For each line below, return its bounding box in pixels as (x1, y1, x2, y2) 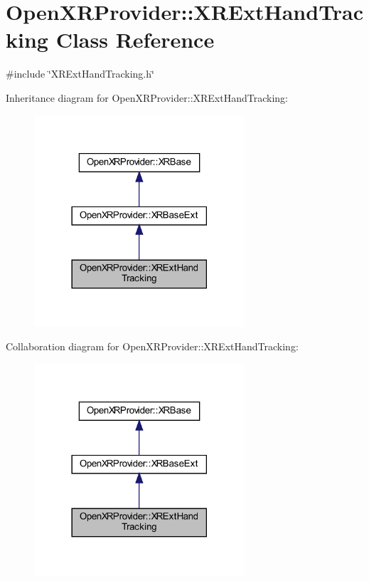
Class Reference (55, 25, 215, 54)
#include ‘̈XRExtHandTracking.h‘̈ (6, 66, 154, 81)
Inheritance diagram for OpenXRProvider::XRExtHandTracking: (6, 90, 288, 105)
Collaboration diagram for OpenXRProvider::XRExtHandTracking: (6, 339, 299, 354)
